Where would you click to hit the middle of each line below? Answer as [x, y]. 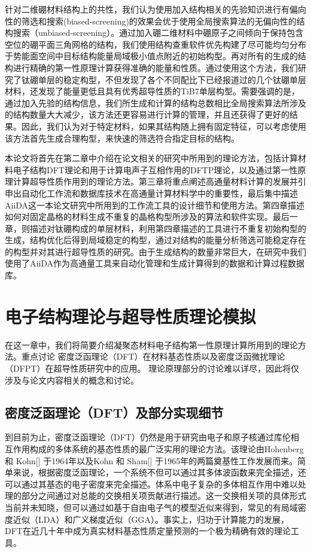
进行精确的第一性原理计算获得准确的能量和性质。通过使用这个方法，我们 [155, 67]
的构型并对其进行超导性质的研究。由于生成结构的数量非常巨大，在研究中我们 [155, 251]
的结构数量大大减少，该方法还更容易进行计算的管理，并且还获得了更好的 [147, 114]
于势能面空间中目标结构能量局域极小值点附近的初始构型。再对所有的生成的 [151, 56]
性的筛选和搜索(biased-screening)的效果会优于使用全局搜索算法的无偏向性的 [151, 21]
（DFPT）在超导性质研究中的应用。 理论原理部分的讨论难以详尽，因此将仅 [152, 368]
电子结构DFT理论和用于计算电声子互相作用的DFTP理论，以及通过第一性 [155, 169]
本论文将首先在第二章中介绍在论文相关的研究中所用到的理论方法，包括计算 [151, 158]
